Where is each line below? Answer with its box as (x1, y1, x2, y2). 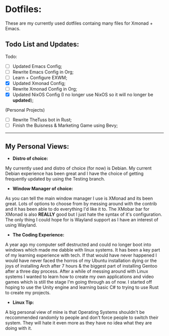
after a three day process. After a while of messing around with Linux (5, 268, 148, 275)
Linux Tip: (12, 299, 34, 305)
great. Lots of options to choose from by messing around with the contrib (5, 201, 157, 207)
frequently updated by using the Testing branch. (5, 176, 106, 182)
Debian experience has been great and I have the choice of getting (5, 171, 144, 177)
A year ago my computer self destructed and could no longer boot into (5, 241, 152, 247)
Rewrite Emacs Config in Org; (12, 69, 74, 75)
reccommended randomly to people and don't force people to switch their (5, 314, 159, 320)
